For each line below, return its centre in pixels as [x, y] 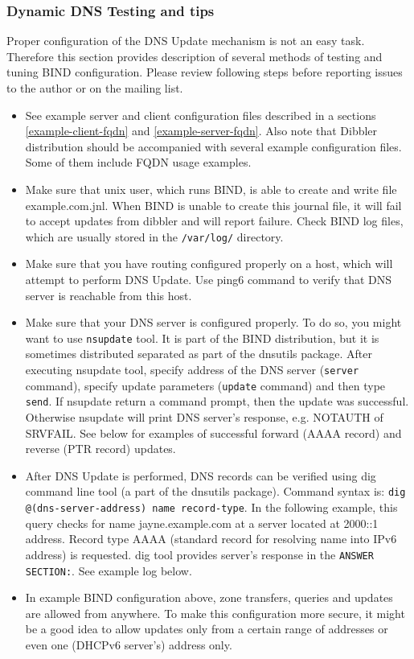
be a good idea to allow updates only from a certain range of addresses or [207, 629]
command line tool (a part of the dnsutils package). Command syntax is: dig [215, 491]
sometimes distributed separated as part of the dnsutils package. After [199, 354]
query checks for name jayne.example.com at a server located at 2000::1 [202, 523]
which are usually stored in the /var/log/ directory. [154, 236]
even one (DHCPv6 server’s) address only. [129, 644]
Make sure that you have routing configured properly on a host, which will [209, 264]
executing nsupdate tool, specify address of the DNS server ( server [192, 370]
